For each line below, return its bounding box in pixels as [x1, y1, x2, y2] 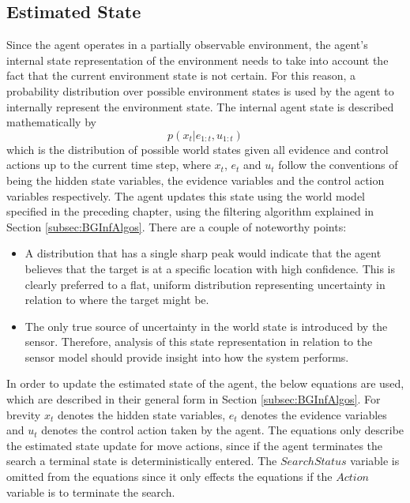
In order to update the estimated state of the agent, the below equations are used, [6, 375, 404, 392]
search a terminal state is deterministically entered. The [6, 452, 277, 469]
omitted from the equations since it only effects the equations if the [6, 468, 333, 485]
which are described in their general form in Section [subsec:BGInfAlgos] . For [6, 391, 381, 407]
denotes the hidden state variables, [57, 406, 226, 422]
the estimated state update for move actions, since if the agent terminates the [6, 437, 383, 453]
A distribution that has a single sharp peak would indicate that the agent [24, 245, 382, 261]
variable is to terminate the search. [6, 483, 175, 500]
